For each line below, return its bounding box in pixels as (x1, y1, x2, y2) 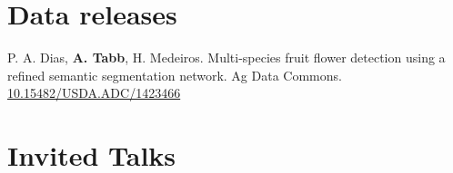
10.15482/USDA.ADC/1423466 (7, 83, 181, 102)
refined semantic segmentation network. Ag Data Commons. (7, 65, 342, 84)
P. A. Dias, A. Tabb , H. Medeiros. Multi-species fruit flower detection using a (7, 48, 446, 67)
